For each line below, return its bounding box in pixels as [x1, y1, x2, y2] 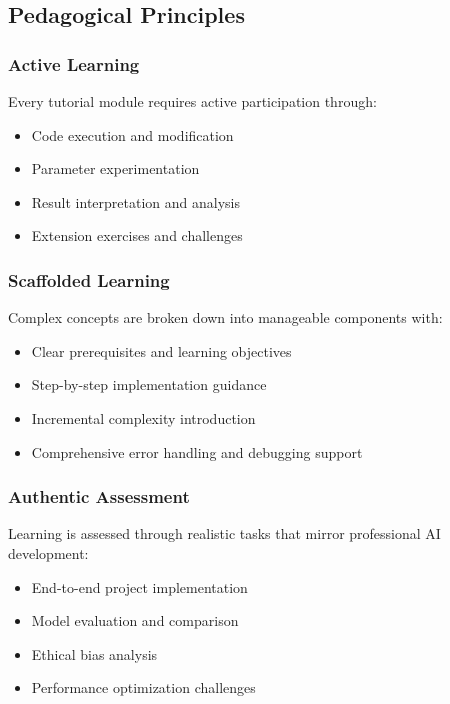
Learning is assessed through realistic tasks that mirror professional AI [8, 523, 441, 544]
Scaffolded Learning [8, 267, 170, 292]
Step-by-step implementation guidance [31, 374, 267, 395]
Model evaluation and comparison [31, 610, 239, 631]
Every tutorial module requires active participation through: [8, 91, 377, 111]
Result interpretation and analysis [31, 191, 240, 212]
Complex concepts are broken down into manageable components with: [8, 307, 443, 328]
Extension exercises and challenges [31, 225, 243, 246]
